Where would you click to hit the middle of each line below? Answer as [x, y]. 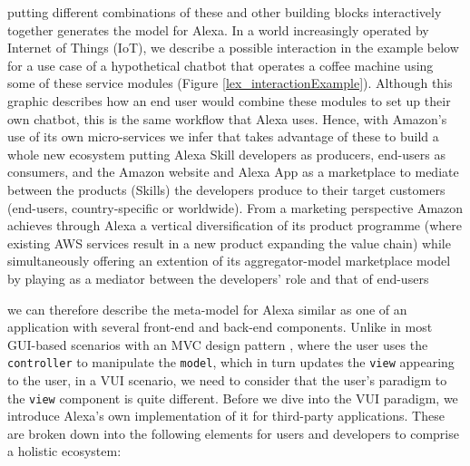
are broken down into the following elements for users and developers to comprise [233, 433]
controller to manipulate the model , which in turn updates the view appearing [231, 362]
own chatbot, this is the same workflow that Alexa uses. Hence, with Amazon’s [227, 118]
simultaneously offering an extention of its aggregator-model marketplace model [229, 261]
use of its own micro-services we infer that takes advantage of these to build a [223, 136]
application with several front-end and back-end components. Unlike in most [220, 327]
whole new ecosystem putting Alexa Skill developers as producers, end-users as [226, 154]
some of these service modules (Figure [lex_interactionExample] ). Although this [230, 83]
